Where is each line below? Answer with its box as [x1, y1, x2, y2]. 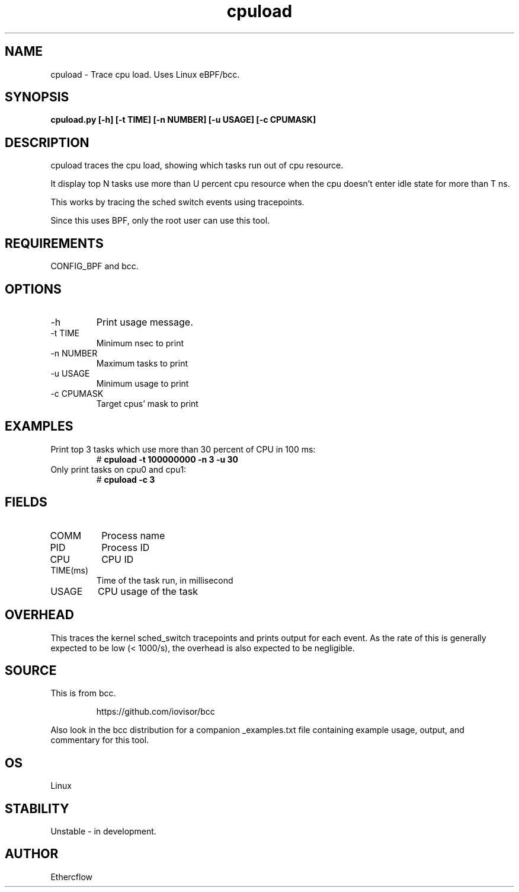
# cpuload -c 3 [96, 474, 155, 485]
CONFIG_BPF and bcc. [50, 261, 139, 272]
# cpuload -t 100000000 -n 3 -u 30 [96, 454, 239, 464]
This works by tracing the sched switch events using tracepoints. [50, 197, 305, 208]
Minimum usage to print [96, 378, 189, 388]
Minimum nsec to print [96, 337, 184, 348]
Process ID [101, 541, 150, 553]
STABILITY [5, 801, 69, 816]
